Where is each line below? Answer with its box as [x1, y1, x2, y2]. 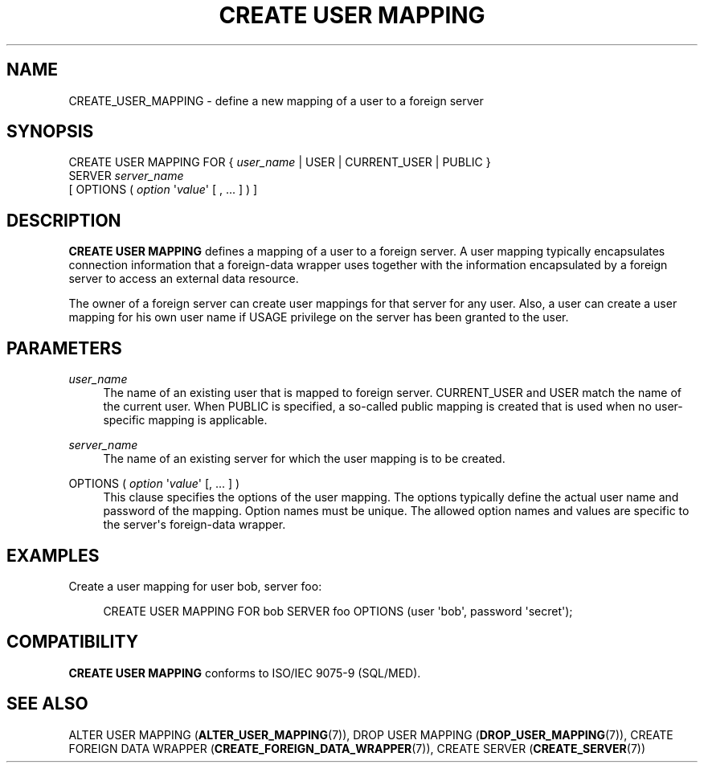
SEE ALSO [6, 693, 88, 714]
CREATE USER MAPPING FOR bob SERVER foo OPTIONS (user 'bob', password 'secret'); [103, 603, 573, 618]
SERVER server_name [68, 169, 184, 183]
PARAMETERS [6, 337, 122, 358]
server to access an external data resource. [68, 272, 299, 286]
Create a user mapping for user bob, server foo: [68, 579, 322, 593]
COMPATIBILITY [6, 632, 138, 652]
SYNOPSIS [6, 121, 94, 142]
